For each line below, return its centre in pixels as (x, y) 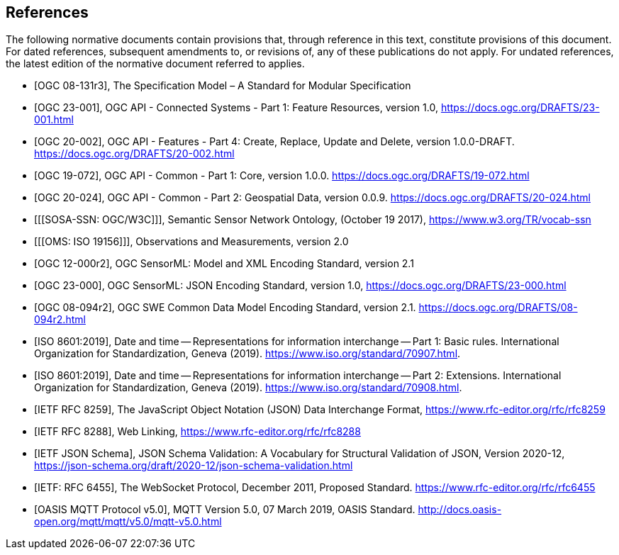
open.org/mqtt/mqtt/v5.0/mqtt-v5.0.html (128, 522)
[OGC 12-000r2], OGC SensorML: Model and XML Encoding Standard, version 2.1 (224, 264)
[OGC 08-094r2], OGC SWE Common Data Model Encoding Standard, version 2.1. (225, 308)
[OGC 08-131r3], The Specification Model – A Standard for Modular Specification (223, 86)
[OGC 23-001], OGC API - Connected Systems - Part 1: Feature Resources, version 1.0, (236, 108)
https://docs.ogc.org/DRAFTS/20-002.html (134, 154)
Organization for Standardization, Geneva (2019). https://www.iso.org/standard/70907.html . (247, 354)
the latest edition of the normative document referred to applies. (155, 64)
